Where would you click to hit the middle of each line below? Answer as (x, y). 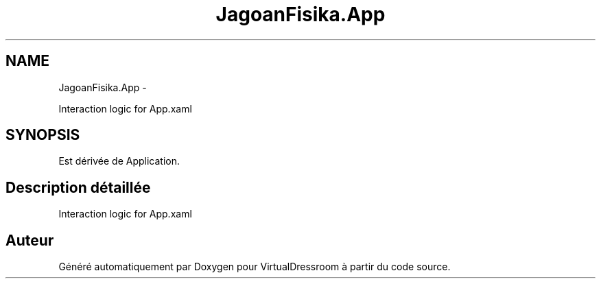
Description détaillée (78, 187)
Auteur (30, 240)
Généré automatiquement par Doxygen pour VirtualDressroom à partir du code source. (255, 267)
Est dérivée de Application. (119, 161)
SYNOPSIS (43, 135)
